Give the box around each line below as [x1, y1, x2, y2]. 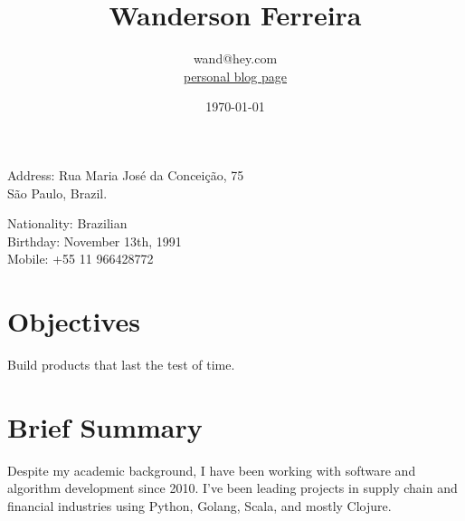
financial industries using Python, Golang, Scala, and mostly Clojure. [7, 496, 392, 515]
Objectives [7, 303, 140, 340]
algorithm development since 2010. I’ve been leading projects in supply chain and [7, 478, 458, 497]
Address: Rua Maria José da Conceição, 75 [7, 165, 244, 184]
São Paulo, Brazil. [7, 183, 108, 202]
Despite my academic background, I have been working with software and [7, 460, 416, 479]
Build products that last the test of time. [7, 355, 235, 373]
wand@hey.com [193, 49, 278, 68]
